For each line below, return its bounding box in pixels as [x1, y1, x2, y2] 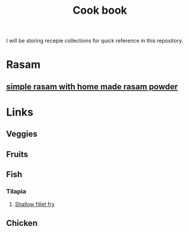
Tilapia [6, 187, 27, 196]
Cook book [72, 4, 128, 17]
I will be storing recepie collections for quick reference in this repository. [6, 37, 184, 45]
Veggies [6, 129, 37, 139]
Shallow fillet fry [14, 200, 55, 208]
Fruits [6, 149, 29, 159]
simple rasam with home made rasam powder [6, 81, 178, 92]
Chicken [6, 218, 37, 228]
